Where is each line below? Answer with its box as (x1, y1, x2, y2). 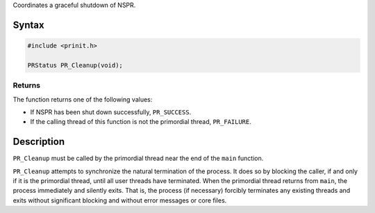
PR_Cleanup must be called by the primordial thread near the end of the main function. (12, 154, 264, 163)
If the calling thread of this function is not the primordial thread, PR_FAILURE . (30, 118, 251, 126)
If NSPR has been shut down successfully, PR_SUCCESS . (30, 108, 192, 116)
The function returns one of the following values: (12, 95, 153, 104)
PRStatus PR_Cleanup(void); (27, 61, 123, 69)
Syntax (12, 19, 44, 31)
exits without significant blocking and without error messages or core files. (12, 196, 227, 205)
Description (12, 136, 65, 148)
